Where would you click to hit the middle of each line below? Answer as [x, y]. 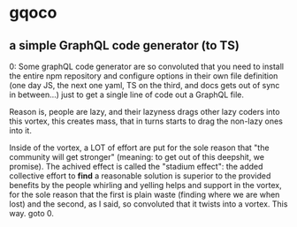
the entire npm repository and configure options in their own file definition [144, 76]
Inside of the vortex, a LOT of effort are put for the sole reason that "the [139, 148]
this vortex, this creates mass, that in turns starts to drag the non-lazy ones [146, 121]
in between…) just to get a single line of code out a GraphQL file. [127, 95]
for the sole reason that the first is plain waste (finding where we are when [145, 194]
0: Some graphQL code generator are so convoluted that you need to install [147, 66]
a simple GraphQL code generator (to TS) [125, 45]
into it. [21, 130]
